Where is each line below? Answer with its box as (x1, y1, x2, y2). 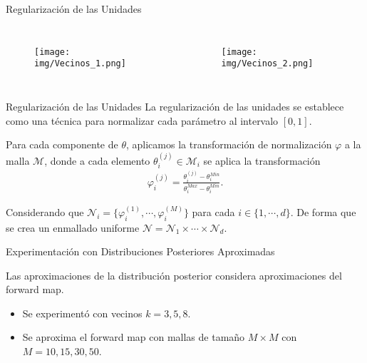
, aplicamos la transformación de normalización (125, 137, 332, 152)
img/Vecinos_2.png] (221, 58, 314, 69)
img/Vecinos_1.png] (34, 58, 126, 69)
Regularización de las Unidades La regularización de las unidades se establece (6, 98, 344, 113)
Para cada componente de (6, 137, 118, 152)
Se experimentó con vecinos (22, 305, 143, 320)
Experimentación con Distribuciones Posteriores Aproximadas (6, 244, 275, 259)
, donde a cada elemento (44, 153, 150, 168)
